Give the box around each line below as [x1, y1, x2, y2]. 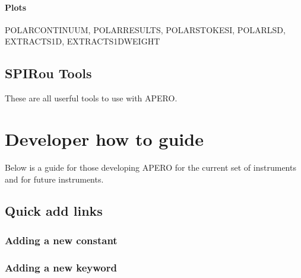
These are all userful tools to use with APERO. [5, 92, 178, 104]
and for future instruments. [5, 172, 104, 185]
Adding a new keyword [5, 260, 117, 274]
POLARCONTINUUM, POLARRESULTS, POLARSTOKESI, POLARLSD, [5, 23, 286, 36]
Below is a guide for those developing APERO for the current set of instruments [5, 161, 296, 173]
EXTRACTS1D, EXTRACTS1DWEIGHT [5, 35, 160, 47]
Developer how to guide [5, 126, 204, 151]
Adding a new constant [5, 232, 118, 247]
